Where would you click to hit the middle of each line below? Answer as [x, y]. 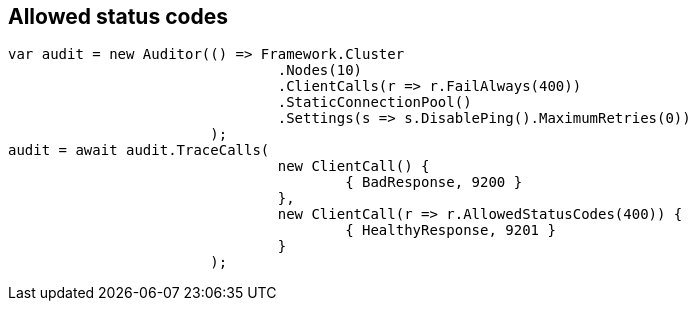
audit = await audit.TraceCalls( [139, 150]
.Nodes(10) [320, 70]
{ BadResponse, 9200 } [434, 182]
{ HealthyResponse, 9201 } [450, 230]
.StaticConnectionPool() [374, 102]
